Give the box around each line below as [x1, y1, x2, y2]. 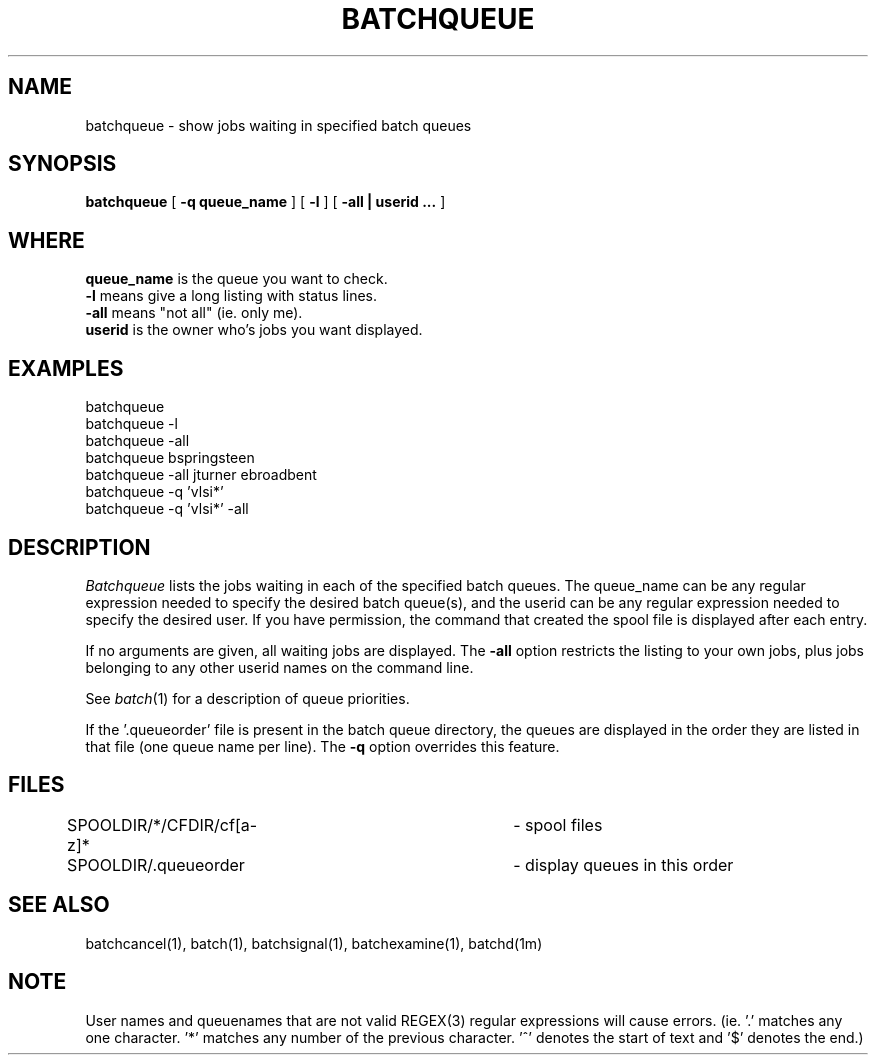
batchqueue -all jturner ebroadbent [85, 466, 317, 484]
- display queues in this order [513, 854, 734, 875]
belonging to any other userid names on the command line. [85, 658, 474, 676]
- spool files [513, 814, 603, 835]
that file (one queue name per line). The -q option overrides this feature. [85, 737, 560, 755]
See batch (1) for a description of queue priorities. [85, 689, 410, 707]
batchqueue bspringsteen [85, 449, 255, 467]
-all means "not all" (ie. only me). [85, 304, 303, 322]
